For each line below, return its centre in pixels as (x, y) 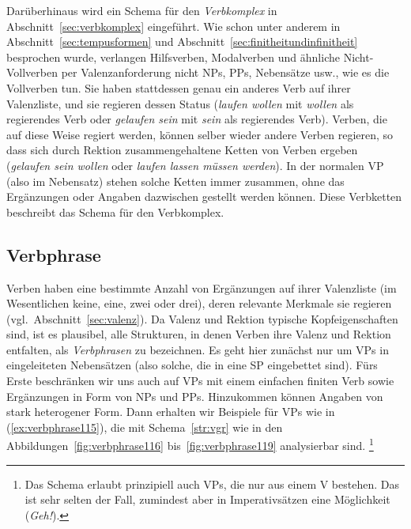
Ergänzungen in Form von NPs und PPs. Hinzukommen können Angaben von (195, 396)
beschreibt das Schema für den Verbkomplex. (115, 212)
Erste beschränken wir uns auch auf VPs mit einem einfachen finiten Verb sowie (200, 381)
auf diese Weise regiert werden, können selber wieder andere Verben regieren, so (200, 134)
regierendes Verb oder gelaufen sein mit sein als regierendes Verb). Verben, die (197, 119)
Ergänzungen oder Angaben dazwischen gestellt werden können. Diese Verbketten (204, 196)
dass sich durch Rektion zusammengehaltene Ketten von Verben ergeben (182, 150)
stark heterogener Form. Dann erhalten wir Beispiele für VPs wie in (171, 412)
